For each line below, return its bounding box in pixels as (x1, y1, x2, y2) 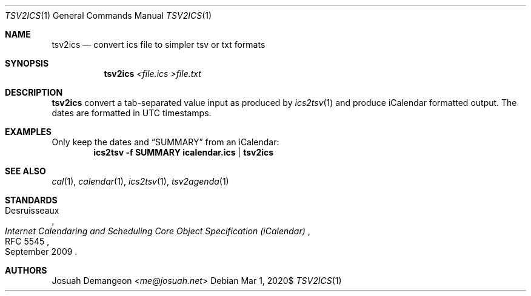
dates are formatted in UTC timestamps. (52, 108, 212, 118)
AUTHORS (5, 265, 47, 275)
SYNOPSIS (5, 58, 49, 68)
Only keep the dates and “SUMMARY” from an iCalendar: (52, 137, 279, 147)
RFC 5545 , (5, 236, 50, 246)
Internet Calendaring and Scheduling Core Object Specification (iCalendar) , (5, 226, 310, 236)
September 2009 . (5, 246, 78, 257)
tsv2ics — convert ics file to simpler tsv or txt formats (52, 39, 265, 50)
